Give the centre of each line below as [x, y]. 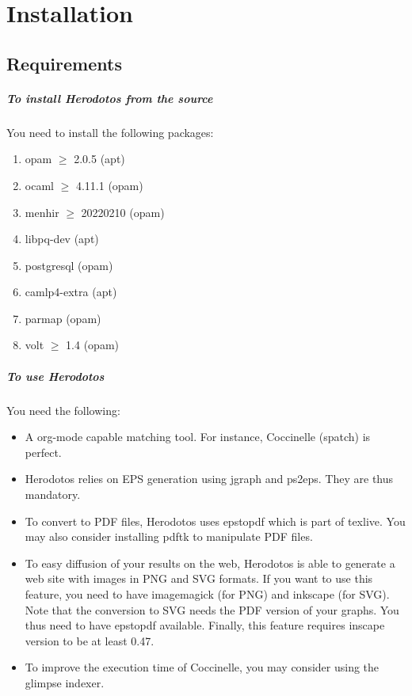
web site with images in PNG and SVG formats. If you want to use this [199, 578]
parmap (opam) [63, 318]
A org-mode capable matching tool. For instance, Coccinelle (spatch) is [198, 437]
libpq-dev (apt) [62, 239]
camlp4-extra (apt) [71, 292]
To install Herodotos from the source [110, 98]
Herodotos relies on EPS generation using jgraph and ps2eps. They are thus [209, 479]
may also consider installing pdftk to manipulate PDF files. [169, 536]
